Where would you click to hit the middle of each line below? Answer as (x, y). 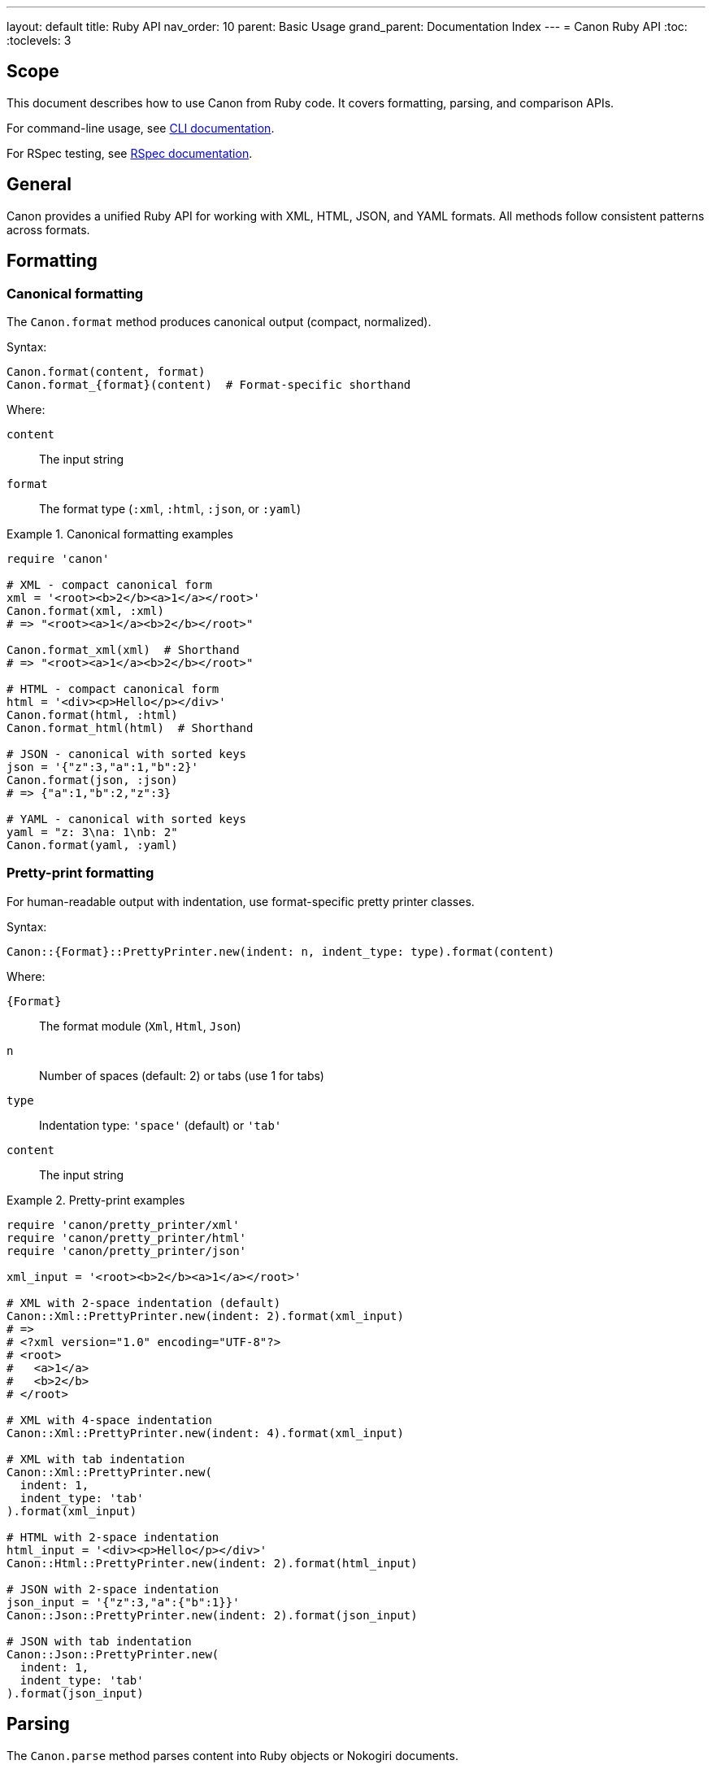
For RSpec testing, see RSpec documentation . (130, 153)
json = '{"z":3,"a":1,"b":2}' (103, 767)
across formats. (48, 229)
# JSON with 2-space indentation (113, 1589)
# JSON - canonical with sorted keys (127, 754)
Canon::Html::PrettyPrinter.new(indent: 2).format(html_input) (212, 1563)
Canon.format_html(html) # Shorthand (130, 728)
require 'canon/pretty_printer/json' (127, 1250)
